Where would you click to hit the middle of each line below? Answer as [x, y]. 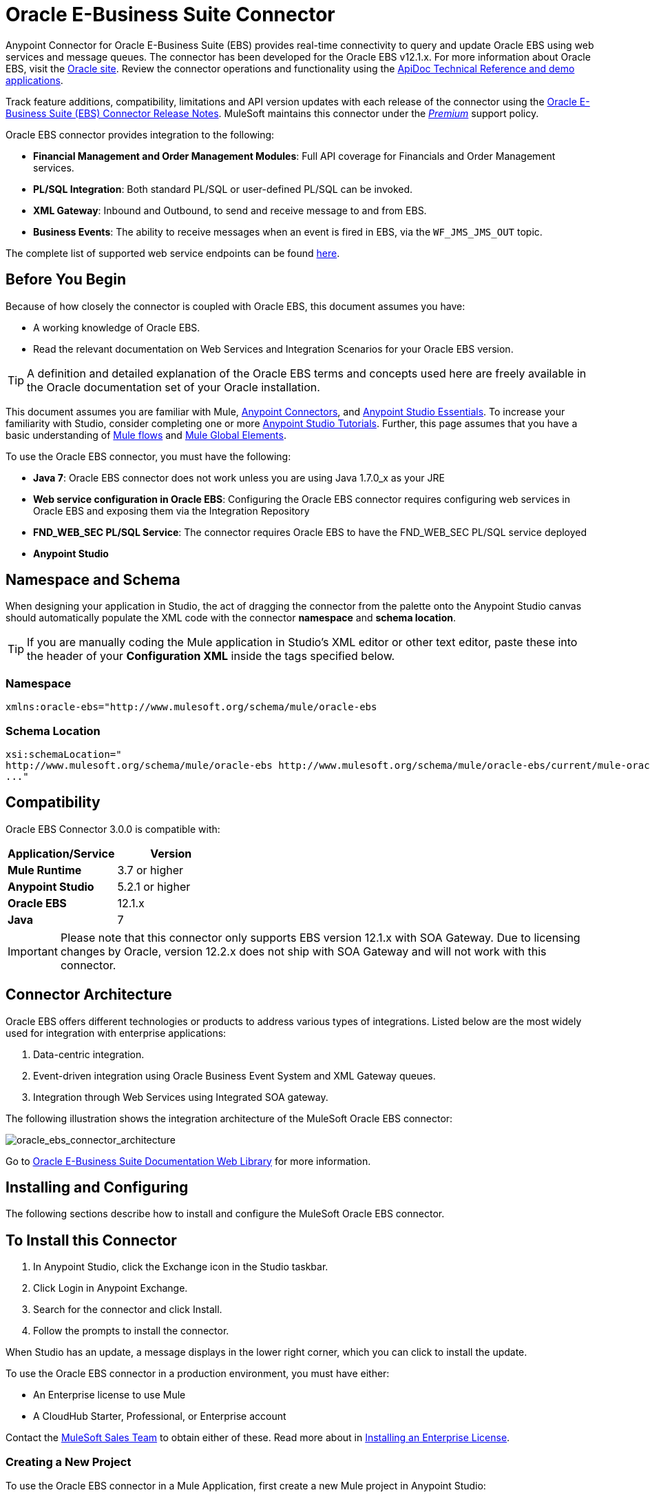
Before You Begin [66, 280]
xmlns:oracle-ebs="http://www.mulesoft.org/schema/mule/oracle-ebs [191, 707]
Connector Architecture [89, 995]
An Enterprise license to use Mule [109, 1395]
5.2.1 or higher [154, 886]
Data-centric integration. [89, 1054]
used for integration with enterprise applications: [116, 1033]
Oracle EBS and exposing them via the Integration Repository [171, 510]
